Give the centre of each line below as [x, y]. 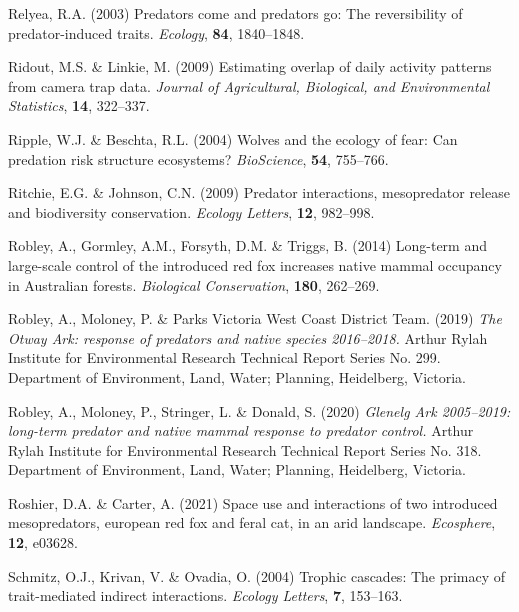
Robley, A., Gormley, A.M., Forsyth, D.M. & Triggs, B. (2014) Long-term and [247, 245]
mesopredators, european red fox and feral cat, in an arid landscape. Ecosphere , [252, 522]
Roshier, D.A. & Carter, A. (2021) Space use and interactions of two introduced [253, 502]
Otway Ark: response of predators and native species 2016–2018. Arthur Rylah [248, 337]
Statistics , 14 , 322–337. [79, 105]
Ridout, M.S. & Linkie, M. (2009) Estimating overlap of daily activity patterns [250, 66]
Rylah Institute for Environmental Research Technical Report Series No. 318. [245, 449]
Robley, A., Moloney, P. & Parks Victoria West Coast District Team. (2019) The [255, 318]
